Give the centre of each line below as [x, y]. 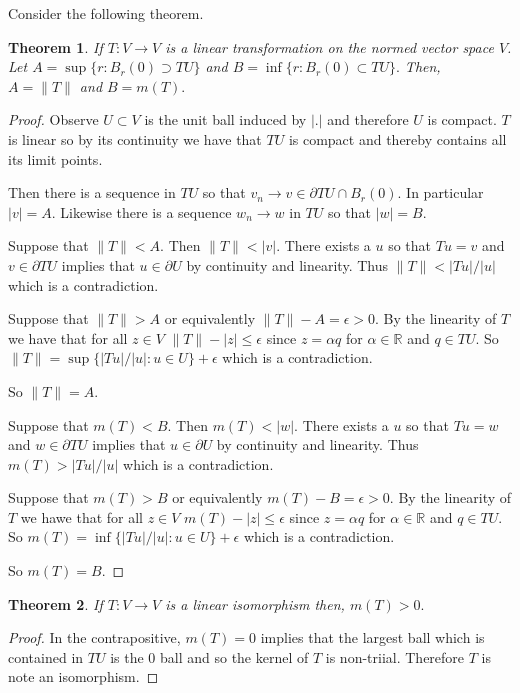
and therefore [368, 119]
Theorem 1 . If [55, 46]
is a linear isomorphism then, [255, 603]
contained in [46, 656]
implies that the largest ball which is [372, 637]
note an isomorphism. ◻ [83, 676]
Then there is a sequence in [92, 192]
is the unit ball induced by [225, 119]
